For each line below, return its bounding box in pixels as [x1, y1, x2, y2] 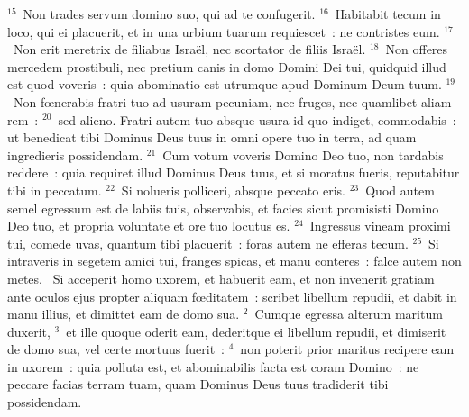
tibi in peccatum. [7, 180, 102, 199]
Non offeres [385, 40, 448, 59]
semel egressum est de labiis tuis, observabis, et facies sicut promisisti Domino [7, 198, 439, 217]
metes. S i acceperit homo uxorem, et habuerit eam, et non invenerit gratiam [7, 268, 435, 287]
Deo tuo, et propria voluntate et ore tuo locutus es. [7, 216, 290, 235]
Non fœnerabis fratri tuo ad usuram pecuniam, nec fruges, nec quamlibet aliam [13, 92, 452, 111]
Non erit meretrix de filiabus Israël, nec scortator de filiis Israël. [13, 40, 366, 59]
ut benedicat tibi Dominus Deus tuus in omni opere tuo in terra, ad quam [7, 128, 417, 147]
